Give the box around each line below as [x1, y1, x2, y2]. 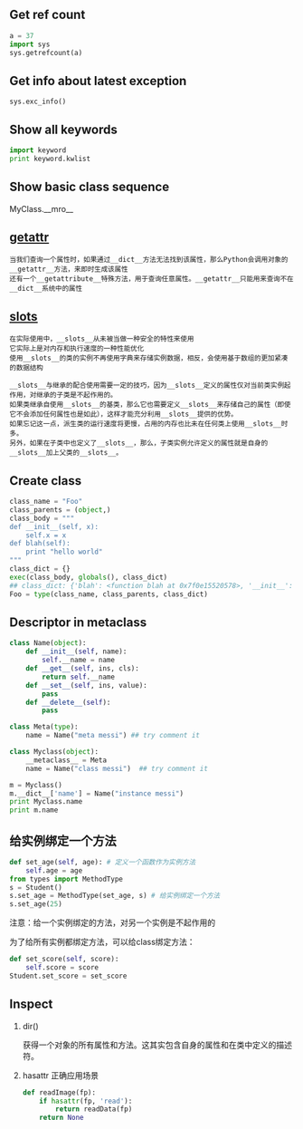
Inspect [9, 997, 53, 1012]
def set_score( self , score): [9, 955, 119, 964]
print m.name [9, 806, 59, 815]
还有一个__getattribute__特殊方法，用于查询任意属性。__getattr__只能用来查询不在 [9, 275, 294, 284]
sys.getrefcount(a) [9, 48, 83, 57]
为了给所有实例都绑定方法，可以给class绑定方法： [9, 937, 196, 948]
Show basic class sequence [9, 179, 170, 195]
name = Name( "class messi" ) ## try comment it [25, 764, 208, 773]
